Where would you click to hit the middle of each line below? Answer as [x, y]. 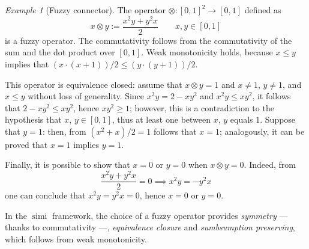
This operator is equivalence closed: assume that [94, 84]
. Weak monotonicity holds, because [207, 52]
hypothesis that [33, 119]
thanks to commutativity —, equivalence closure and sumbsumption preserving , [150, 227]
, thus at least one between [161, 119]
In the [16, 215]
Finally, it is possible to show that [67, 164]
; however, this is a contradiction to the [202, 107]
